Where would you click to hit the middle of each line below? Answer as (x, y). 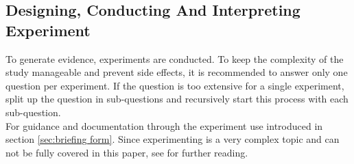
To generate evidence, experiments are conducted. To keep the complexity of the (175, 58)
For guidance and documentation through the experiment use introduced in (164, 125)
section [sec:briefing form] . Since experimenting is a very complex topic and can (173, 139)
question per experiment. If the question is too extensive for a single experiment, (175, 85)
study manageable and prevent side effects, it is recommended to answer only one (177, 72)
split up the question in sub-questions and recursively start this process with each (177, 99)
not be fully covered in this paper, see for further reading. (127, 152)
